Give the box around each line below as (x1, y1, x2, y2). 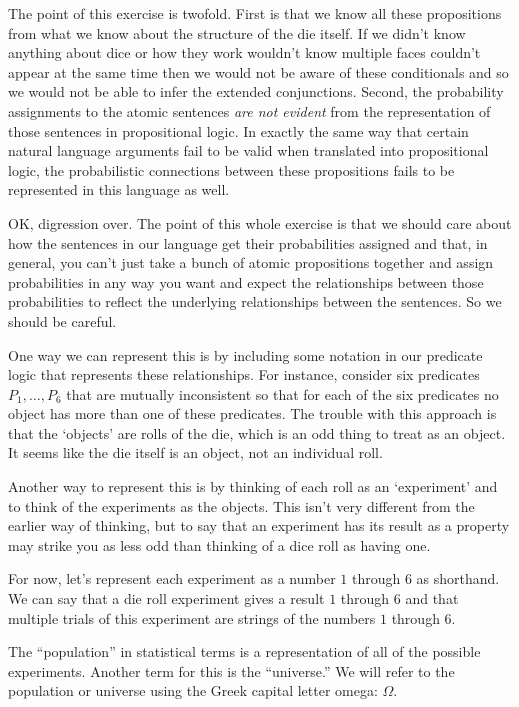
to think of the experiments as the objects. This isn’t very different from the (8, 495, 475, 516)
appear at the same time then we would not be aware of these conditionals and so (8, 61, 509, 82)
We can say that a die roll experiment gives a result (8, 588, 325, 609)
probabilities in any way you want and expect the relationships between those (8, 271, 484, 292)
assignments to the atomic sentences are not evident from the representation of (8, 100, 491, 121)
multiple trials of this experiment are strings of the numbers (8, 607, 376, 628)
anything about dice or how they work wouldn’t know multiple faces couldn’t (8, 42, 481, 63)
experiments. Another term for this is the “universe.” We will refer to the (8, 660, 455, 681)
